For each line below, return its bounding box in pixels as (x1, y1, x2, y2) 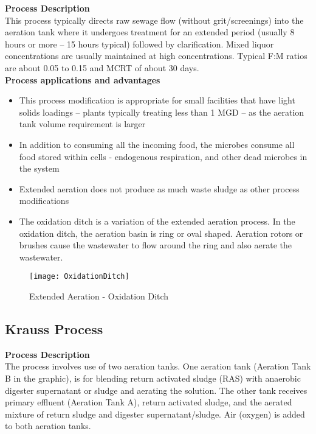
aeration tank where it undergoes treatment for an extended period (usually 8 (5, 26, 295, 38)
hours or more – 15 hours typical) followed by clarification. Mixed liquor (5, 37, 274, 50)
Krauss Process (5, 319, 103, 338)
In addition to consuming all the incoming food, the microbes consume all (19, 138, 295, 150)
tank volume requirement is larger (19, 117, 146, 130)
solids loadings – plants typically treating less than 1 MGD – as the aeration (19, 105, 304, 118)
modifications (19, 194, 69, 207)
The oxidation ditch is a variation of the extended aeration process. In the (19, 214, 295, 227)
